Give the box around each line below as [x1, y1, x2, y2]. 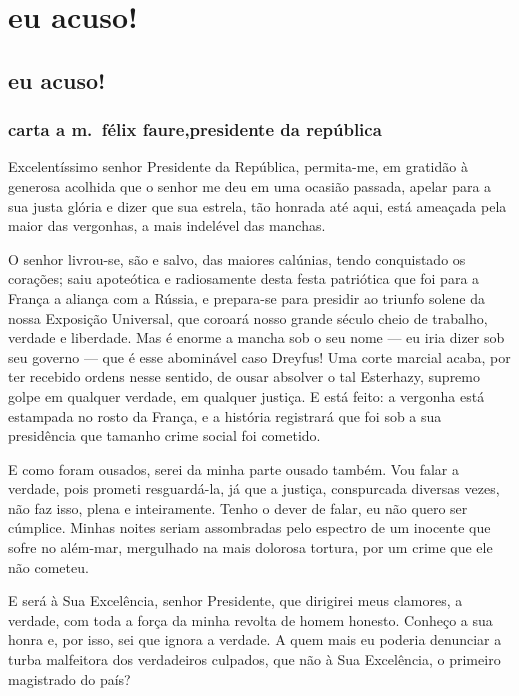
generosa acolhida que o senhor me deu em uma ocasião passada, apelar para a [8, 175, 492, 196]
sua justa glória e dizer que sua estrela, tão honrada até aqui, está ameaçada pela [8, 195, 507, 216]
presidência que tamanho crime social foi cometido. [8, 425, 321, 446]
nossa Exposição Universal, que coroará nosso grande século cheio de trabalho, [8, 307, 488, 328]
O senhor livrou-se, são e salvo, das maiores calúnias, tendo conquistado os [8, 248, 466, 269]
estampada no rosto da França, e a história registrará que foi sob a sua [8, 405, 442, 426]
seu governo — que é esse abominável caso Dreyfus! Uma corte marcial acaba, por [8, 346, 511, 367]
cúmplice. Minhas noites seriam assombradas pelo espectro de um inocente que [8, 517, 491, 538]
